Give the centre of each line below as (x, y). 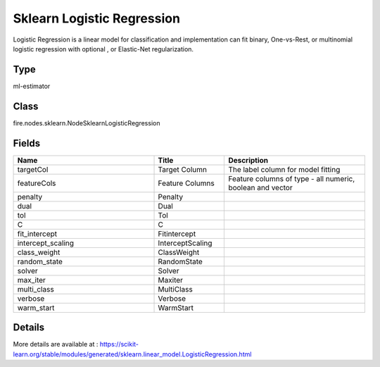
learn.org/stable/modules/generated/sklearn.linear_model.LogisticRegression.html (132, 354)
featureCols (37, 183)
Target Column (183, 169)
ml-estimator (32, 86)
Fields (27, 143)
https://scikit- (119, 344)
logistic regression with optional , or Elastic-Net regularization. (103, 49)
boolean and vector (260, 187)
